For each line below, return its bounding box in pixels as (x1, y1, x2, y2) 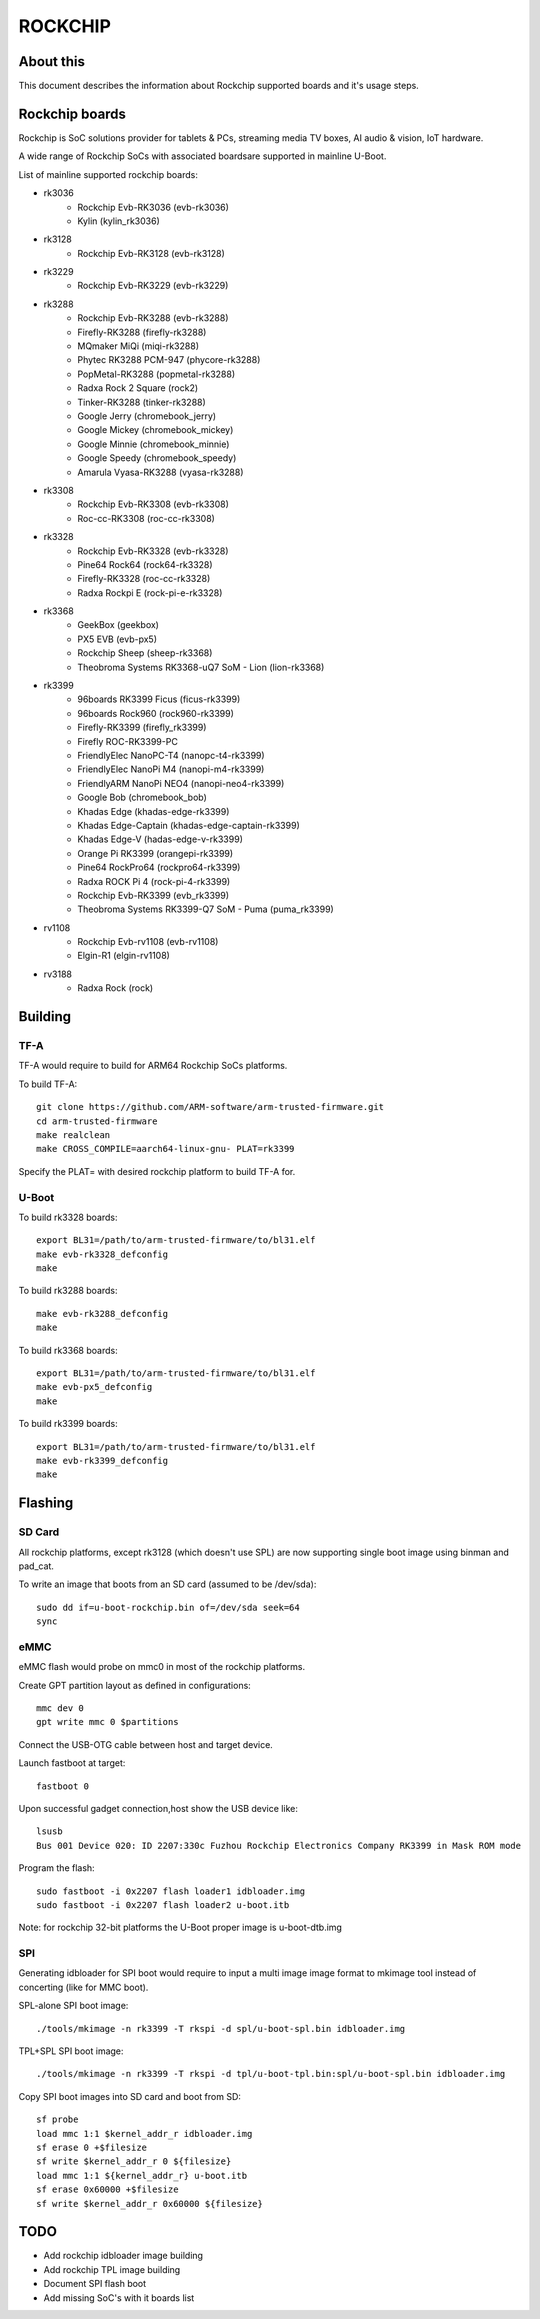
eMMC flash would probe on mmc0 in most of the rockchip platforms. (18, 1661, 306, 1673)
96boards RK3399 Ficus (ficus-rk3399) (77, 693, 241, 705)
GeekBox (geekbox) (77, 619, 160, 631)
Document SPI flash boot (43, 2278, 147, 2290)
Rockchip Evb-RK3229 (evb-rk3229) (77, 280, 229, 292)
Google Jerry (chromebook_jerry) (77, 410, 217, 422)
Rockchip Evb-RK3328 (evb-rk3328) (77, 545, 229, 557)
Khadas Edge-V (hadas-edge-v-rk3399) (77, 833, 244, 845)
